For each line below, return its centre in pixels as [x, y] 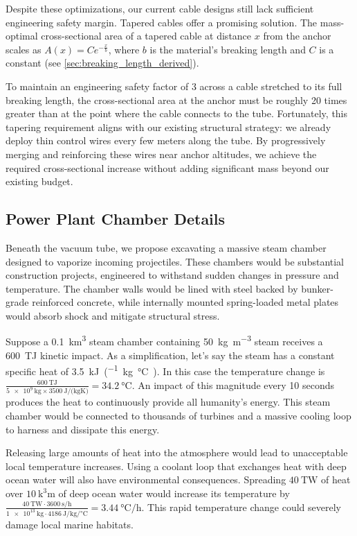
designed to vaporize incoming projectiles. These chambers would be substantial [175, 261]
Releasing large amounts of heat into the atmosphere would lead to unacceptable [177, 452]
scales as [24, 49]
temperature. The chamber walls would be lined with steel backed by [152, 288]
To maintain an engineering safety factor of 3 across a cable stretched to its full [174, 86]
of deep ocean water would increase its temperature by [174, 493]
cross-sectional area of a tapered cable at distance [146, 36]
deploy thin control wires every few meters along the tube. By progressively [166, 140]
